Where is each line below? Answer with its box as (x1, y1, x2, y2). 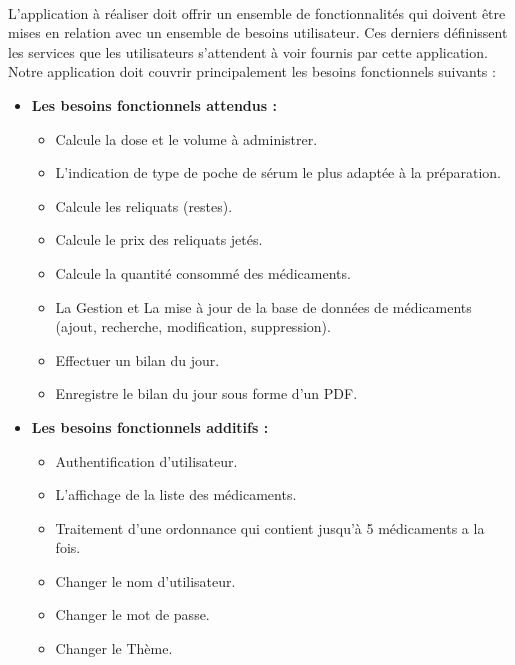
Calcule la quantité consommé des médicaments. (55, 262, 351, 283)
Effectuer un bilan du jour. (55, 349, 220, 370)
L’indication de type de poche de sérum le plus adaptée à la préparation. (55, 162, 501, 183)
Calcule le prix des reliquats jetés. (55, 229, 263, 250)
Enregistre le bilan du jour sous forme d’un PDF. (55, 383, 358, 404)
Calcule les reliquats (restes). (55, 195, 233, 216)
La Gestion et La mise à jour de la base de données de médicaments (55, 296, 472, 317)
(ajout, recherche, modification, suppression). (55, 316, 331, 337)
